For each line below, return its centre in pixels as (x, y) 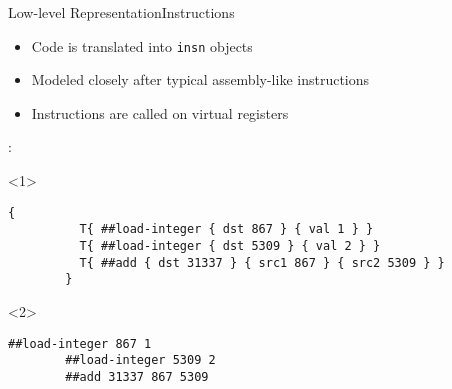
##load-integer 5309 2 (140, 360)
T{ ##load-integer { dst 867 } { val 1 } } (226, 229)
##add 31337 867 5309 (137, 376)
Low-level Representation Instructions (121, 12)
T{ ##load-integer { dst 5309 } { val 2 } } (230, 245)
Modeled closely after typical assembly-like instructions (200, 79)
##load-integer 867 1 (80, 343)
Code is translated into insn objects (142, 45)
